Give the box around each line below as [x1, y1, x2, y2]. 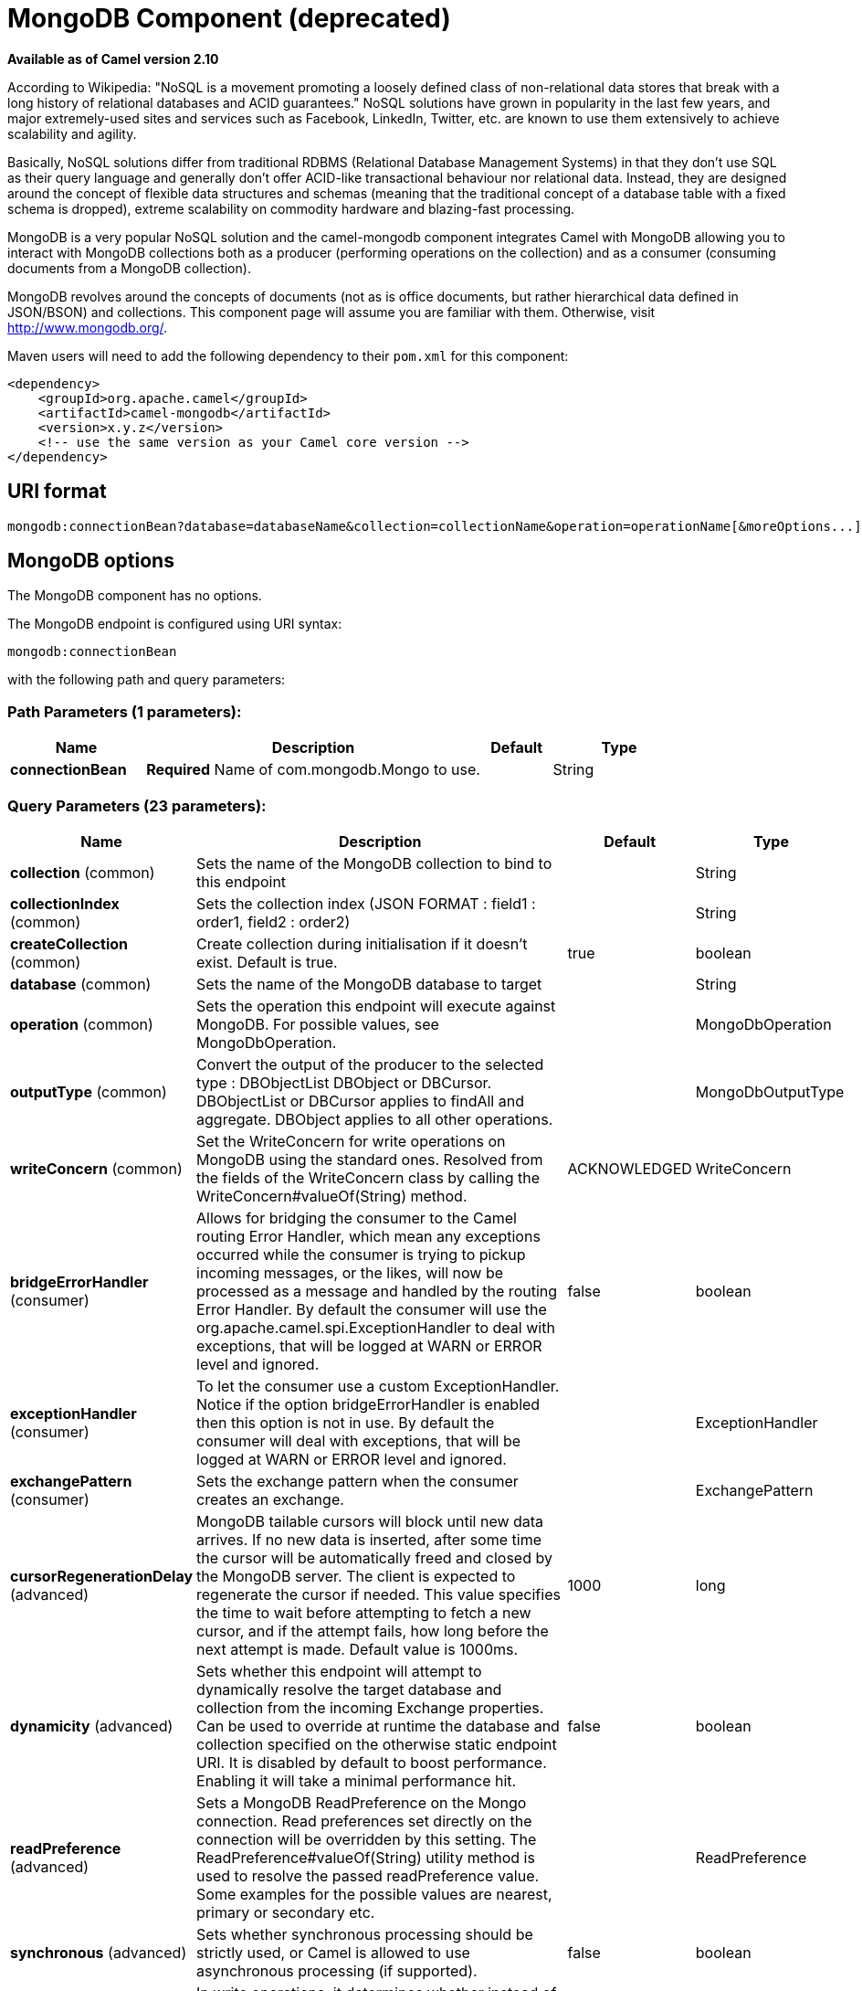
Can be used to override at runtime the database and [196, 1716, 560, 1735]
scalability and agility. [7, 125, 137, 142]
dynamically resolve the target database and [196, 1679, 502, 1699]
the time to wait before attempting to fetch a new [196, 1603, 531, 1622]
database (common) [10, 974, 152, 993]
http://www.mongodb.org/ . [7, 319, 168, 335]
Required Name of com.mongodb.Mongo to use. [146, 760, 480, 779]
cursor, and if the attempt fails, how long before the [196, 1621, 549, 1640]
